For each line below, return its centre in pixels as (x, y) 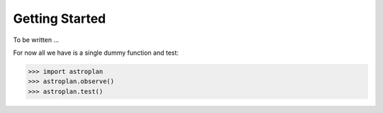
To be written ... (36, 40)
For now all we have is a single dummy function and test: (96, 53)
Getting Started (60, 18)
